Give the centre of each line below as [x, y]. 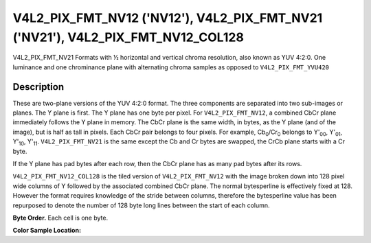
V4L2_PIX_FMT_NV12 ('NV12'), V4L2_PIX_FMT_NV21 [168, 18]
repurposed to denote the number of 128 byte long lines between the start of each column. [142, 205]
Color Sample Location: [47, 231]
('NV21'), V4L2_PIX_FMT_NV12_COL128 [128, 37]
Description [38, 87]
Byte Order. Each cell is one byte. [60, 218]
